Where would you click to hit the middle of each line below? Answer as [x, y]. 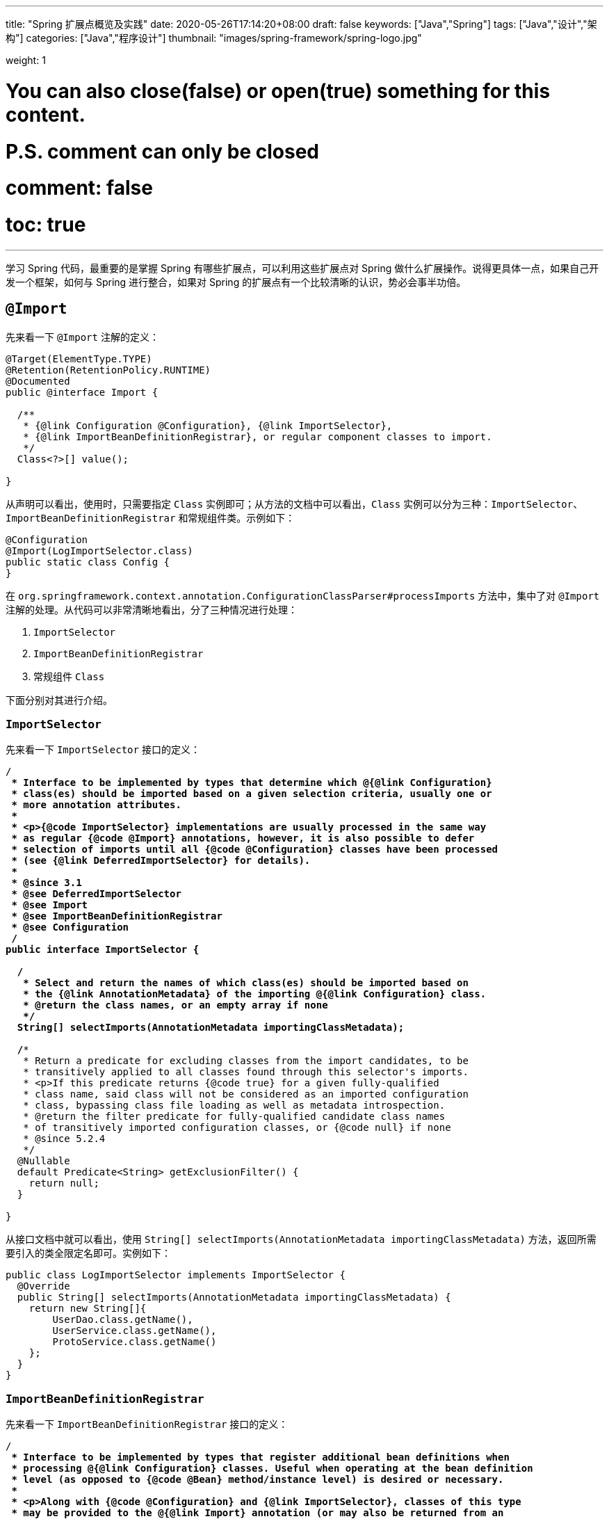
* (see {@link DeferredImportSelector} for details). [161, 861]
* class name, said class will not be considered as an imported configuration [246, 1094]
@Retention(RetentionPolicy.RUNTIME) [108, 370]
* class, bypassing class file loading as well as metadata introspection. [234, 1106]
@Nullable [43, 1161]
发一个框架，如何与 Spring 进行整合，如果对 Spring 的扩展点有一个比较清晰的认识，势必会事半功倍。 [236, 282]
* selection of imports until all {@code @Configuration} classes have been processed [255, 850]
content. [46, 114]
